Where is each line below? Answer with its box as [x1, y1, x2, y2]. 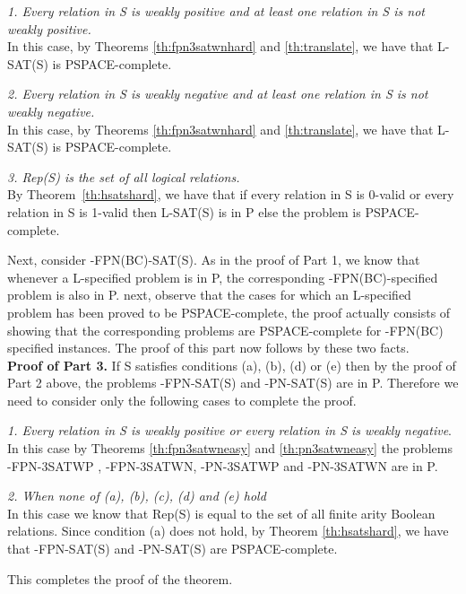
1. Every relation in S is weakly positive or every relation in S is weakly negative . [7, 421, 452, 440]
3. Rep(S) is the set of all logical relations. [7, 167, 240, 186]
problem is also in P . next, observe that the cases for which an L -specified [7, 285, 411, 304]
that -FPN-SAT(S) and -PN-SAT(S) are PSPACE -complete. [7, 539, 338, 558]
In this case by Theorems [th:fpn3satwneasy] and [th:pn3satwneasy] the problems [7, 439, 453, 458]
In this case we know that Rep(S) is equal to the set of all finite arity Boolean [7, 503, 436, 522]
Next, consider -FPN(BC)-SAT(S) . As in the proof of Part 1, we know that [7, 250, 420, 269]
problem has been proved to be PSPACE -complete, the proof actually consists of [7, 302, 451, 321]
